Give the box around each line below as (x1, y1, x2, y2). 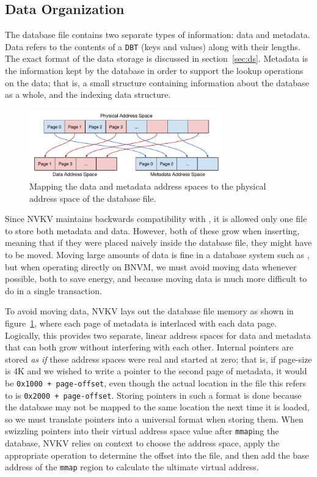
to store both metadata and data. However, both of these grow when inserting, (5, 224, 300, 237)
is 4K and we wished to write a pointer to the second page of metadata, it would (5, 364, 307, 377)
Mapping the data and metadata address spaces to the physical (29, 180, 266, 193)
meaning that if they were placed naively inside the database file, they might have (5, 236, 312, 249)
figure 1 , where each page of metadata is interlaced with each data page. (5, 317, 277, 329)
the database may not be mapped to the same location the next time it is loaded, (5, 401, 310, 413)
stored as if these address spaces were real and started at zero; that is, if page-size (5, 352, 312, 365)
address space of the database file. (29, 191, 156, 204)
